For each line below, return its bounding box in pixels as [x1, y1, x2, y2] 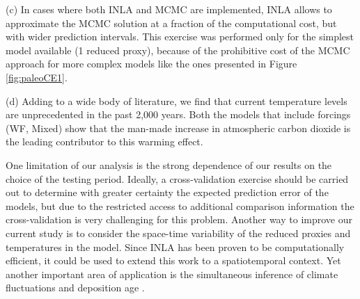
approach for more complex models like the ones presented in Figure [6, 56, 297, 71]
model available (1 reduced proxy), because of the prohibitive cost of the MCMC [6, 42, 350, 57]
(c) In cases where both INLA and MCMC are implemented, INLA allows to [6, 2, 332, 16]
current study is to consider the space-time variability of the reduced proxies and [6, 225, 351, 240]
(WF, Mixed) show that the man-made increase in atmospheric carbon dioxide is [6, 120, 351, 135]
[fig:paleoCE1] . [6, 70, 68, 84]
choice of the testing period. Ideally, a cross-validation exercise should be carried [6, 171, 349, 186]
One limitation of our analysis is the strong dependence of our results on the [6, 157, 332, 172]
